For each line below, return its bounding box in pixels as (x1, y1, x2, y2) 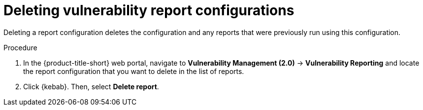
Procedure (3, 43, 37, 52)
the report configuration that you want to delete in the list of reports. (23, 67, 244, 75)
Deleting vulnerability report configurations (3, 2, 294, 19)
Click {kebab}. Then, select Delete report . (23, 82, 159, 91)
